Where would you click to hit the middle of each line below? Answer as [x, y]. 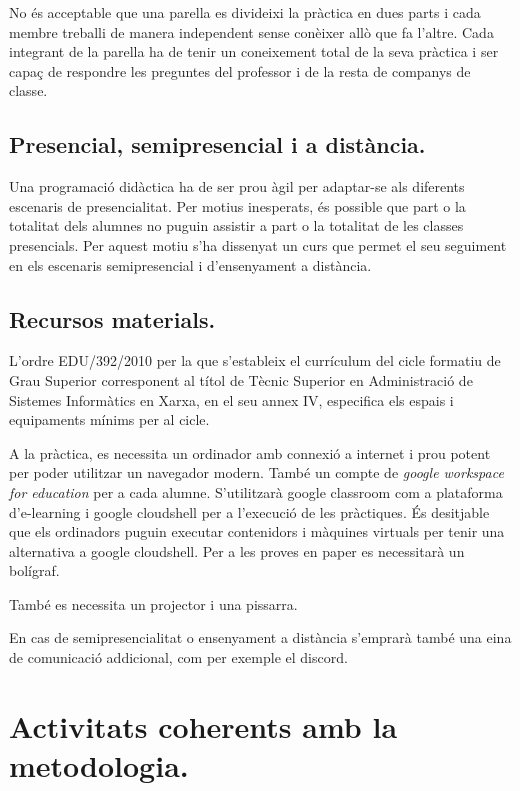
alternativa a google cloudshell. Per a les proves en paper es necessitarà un [237, 550]
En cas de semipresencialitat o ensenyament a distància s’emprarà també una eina [260, 637]
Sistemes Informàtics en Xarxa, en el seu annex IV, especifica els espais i [231, 399]
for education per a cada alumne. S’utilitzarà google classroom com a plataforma [256, 491]
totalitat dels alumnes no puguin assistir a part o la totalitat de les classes [236, 225]
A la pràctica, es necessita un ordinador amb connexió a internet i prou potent [250, 452]
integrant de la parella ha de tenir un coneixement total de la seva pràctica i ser [254, 51]
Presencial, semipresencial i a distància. [217, 144]
